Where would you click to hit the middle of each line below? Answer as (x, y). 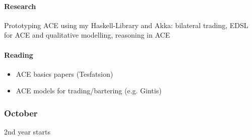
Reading (19, 54)
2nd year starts (27, 132)
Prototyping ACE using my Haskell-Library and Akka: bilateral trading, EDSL (126, 25)
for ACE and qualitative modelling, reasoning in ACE (87, 35)
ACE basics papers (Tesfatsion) (65, 74)
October (21, 113)
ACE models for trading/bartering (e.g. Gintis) (89, 91)
